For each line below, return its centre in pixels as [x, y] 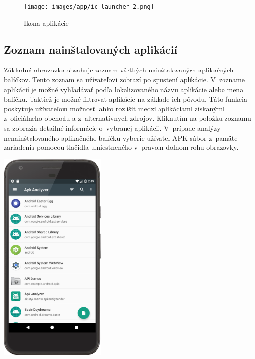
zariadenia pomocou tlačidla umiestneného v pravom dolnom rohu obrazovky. [121, 147]
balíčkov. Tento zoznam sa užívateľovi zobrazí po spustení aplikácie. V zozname [125, 80]
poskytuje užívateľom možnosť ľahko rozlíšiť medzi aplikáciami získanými [114, 108]
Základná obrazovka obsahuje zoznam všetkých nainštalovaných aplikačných [119, 70]
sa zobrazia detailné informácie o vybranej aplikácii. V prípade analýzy [112, 128]
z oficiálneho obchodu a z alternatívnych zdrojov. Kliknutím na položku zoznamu [127, 118]
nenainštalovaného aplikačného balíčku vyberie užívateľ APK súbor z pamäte [121, 137]
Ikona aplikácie [46, 22]
